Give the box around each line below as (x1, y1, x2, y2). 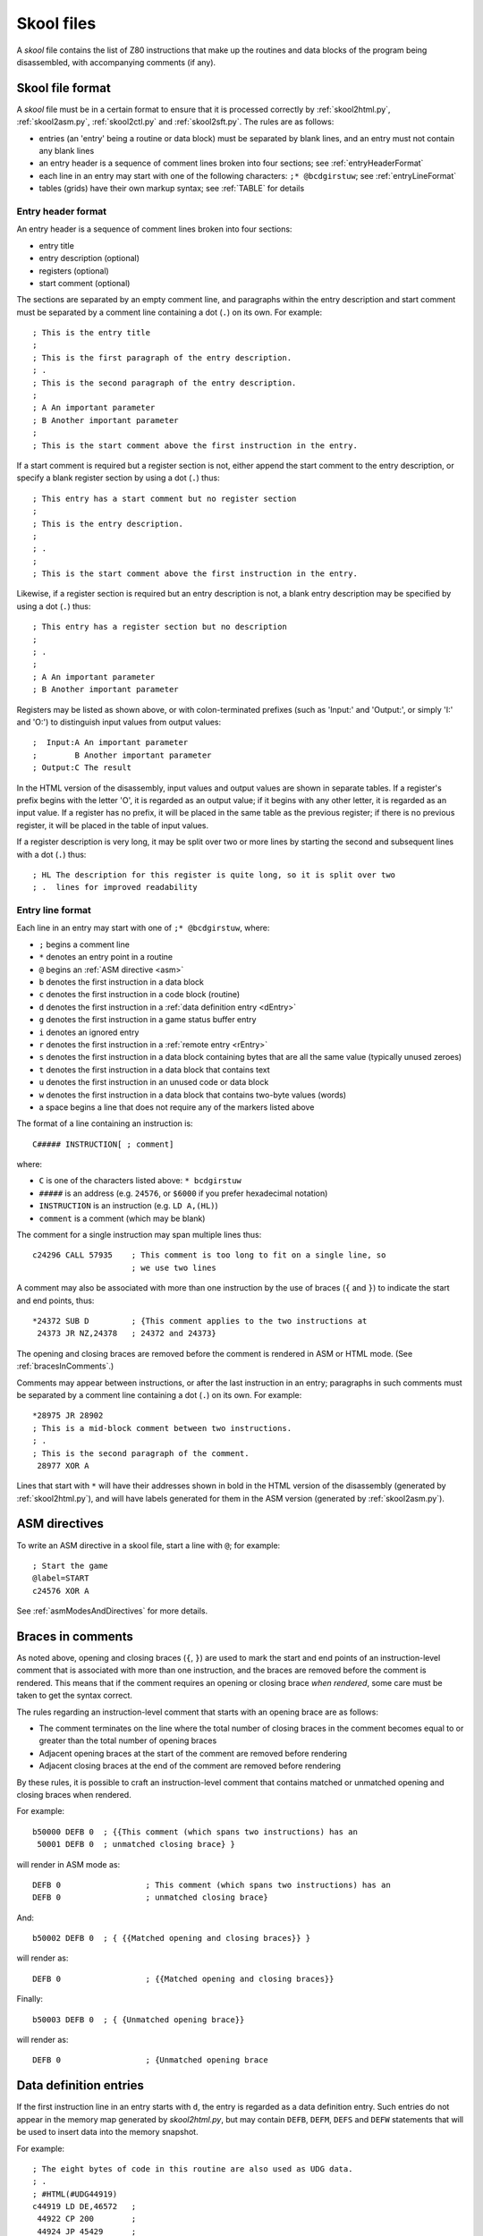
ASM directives (16, 1516, 105, 1531)
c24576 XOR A (32, 1586, 89, 1596)
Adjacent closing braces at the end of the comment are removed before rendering (38, 1760, 342, 1771)
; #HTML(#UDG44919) (32, 2189, 118, 2199)
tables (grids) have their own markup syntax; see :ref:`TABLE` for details (38, 183, 305, 194)
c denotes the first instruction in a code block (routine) (38, 989, 241, 1000)
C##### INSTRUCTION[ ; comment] (32, 1139, 174, 1149)
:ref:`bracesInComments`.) (16, 1360, 114, 1372)
